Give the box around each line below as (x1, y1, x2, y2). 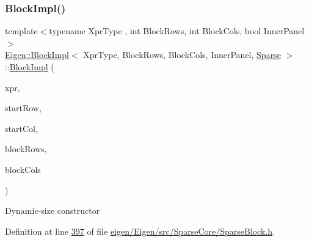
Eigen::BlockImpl (5, 48, 70, 61)
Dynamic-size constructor (5, 204, 100, 217)
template (5, 24, 38, 37)
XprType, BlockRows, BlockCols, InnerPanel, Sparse (83, 48, 281, 61)
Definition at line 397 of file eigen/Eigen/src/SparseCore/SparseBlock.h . (5, 224, 275, 237)
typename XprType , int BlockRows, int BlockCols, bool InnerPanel (49, 24, 305, 37)
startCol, (5, 122, 38, 134)
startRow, (5, 101, 42, 114)
